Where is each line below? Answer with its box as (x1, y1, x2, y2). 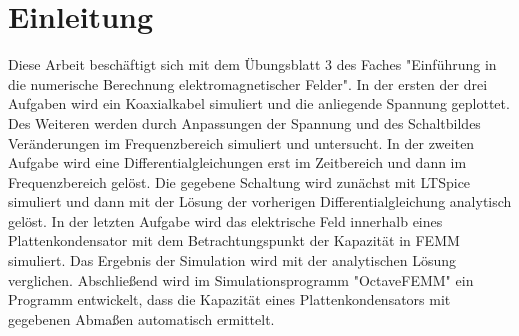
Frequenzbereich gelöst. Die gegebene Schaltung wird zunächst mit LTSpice (8, 171, 471, 192)
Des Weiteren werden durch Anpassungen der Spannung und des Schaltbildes (8, 112, 481, 133)
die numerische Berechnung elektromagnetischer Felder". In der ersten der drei (8, 73, 488, 94)
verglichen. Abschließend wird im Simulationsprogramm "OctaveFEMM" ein (8, 269, 474, 290)
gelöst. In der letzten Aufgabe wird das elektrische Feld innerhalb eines (8, 210, 443, 231)
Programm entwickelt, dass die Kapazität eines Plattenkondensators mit (8, 289, 451, 310)
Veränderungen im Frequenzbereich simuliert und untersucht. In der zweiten (8, 132, 475, 153)
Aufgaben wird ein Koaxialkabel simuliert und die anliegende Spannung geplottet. (8, 93, 510, 114)
